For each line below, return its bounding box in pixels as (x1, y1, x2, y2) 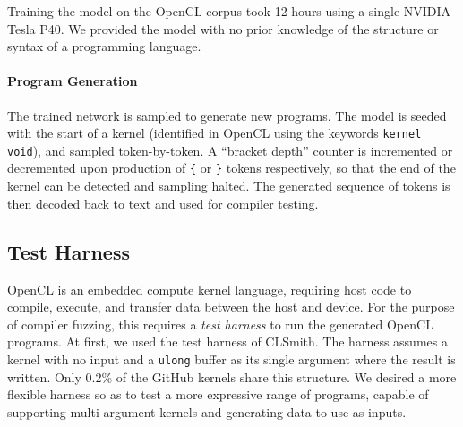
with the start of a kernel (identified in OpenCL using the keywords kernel (7, 124, 422, 142)
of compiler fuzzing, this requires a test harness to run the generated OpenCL (7, 314, 433, 333)
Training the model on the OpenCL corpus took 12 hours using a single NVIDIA (7, 2, 451, 20)
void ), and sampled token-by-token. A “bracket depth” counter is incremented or (7, 141, 453, 159)
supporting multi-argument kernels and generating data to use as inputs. (7, 402, 407, 421)
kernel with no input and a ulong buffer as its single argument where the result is (7, 349, 456, 368)
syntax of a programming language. (7, 37, 201, 56)
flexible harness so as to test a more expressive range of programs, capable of (7, 385, 429, 404)
